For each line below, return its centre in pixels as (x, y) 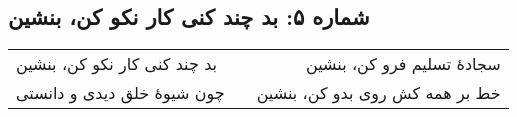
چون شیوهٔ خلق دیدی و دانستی (120, 93)
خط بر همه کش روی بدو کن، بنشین (378, 93)
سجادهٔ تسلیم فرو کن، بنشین (403, 64)
